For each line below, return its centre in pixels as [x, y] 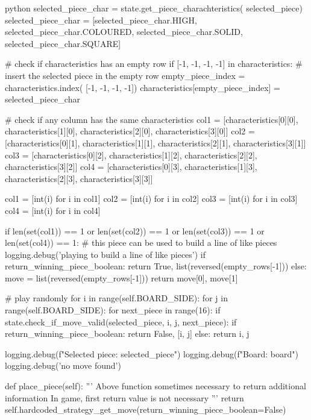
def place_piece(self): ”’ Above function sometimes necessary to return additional [155, 386]
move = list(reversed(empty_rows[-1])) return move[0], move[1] [121, 277]
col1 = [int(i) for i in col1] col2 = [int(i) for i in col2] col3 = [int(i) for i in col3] [151, 199]
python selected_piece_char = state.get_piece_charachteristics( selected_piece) [154, 8]
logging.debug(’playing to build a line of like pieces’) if [105, 254]
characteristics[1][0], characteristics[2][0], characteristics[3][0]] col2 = [130, 131]
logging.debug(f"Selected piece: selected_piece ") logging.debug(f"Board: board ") [152, 353]
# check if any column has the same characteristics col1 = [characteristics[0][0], [152, 119]
